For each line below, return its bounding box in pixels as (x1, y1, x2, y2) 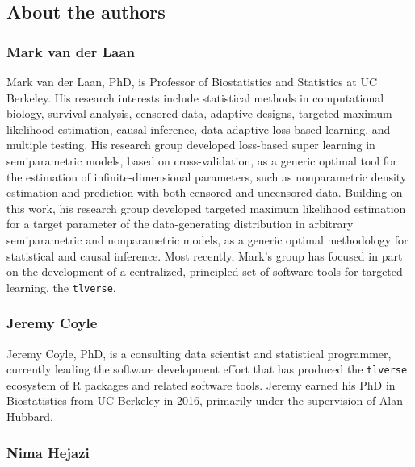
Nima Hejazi (6, 442, 90, 462)
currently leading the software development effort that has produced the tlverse (6, 361, 408, 377)
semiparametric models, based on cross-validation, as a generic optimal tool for (6, 152, 397, 169)
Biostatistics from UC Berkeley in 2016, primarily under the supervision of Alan (6, 392, 404, 409)
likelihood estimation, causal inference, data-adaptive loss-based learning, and (6, 120, 391, 137)
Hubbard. (6, 408, 54, 425)
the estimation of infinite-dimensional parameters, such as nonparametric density (6, 168, 407, 185)
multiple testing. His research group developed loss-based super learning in (6, 136, 375, 153)
